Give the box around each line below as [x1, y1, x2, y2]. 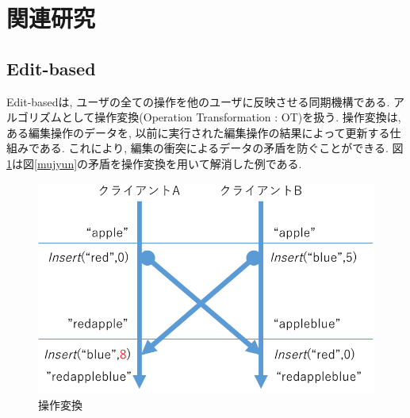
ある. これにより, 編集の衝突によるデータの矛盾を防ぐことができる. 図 [39, 140, 404, 156]
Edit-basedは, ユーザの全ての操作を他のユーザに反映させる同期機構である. [6, 93, 390, 109]
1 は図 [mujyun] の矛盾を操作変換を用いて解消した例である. [6, 155, 302, 171]
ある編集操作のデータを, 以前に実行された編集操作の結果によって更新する [6, 124, 390, 140]
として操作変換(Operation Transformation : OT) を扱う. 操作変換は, [61, 109, 401, 125]
